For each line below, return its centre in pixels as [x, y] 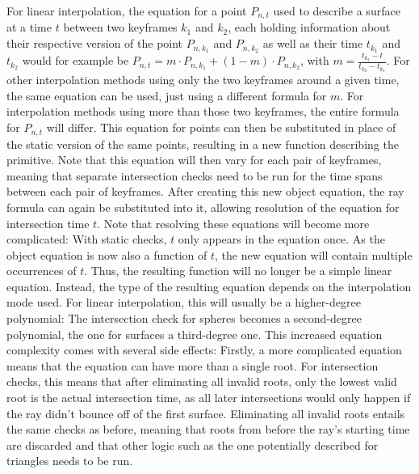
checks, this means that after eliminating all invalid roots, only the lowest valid [202, 381]
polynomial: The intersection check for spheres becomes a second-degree [184, 318]
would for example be [75, 60]
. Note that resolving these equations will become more [233, 223]
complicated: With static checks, [87, 239]
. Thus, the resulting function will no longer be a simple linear [238, 271]
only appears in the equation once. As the [281, 239]
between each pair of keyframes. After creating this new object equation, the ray [205, 191]
